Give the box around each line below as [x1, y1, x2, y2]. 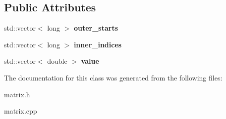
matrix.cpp [4, 106, 37, 116]
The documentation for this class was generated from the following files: [4, 72, 223, 82]
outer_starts [73, 23, 118, 33]
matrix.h [4, 89, 30, 99]
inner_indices [73, 39, 122, 49]
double [47, 56, 67, 66]
